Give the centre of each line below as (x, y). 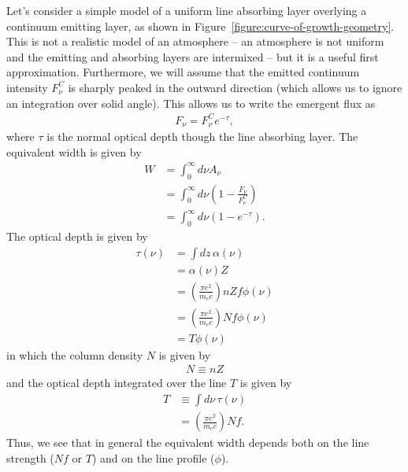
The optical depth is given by (77, 236)
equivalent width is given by (74, 151)
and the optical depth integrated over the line (117, 383)
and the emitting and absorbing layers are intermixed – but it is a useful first (193, 56)
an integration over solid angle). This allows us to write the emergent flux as (191, 103)
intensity (27, 87)
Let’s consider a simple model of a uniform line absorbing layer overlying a (187, 10)
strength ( (30, 457)
